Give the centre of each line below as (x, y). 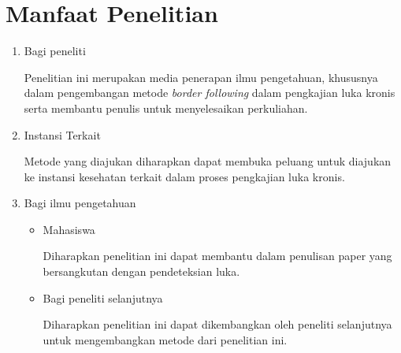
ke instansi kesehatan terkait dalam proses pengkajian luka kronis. (184, 176)
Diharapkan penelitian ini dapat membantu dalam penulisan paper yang (217, 256)
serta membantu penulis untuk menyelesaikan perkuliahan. (166, 108)
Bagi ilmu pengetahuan (80, 203)
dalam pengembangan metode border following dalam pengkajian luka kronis (210, 93)
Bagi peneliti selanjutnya (103, 297)
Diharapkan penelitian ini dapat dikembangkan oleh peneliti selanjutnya (217, 324)
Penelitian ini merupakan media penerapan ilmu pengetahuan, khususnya (201, 77)
